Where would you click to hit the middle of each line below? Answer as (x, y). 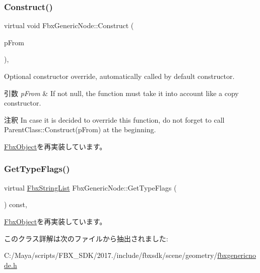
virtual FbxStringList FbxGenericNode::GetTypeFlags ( (90, 187)
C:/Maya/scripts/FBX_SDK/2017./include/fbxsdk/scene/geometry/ (111, 255)
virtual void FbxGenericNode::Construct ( (69, 25)
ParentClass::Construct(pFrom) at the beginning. (80, 129)
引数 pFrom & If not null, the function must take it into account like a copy (121, 93)
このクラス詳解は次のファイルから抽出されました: (86, 238)
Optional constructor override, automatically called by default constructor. (119, 76)
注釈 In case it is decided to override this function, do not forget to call (114, 119)
